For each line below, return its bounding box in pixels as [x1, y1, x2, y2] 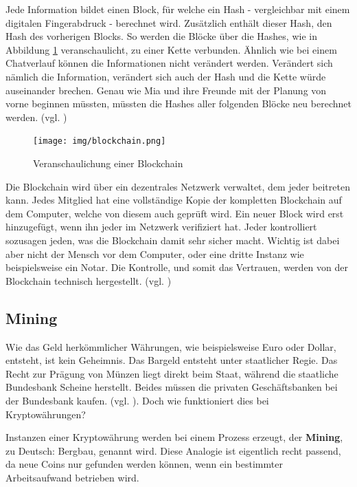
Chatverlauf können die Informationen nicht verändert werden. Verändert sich [5, 56, 333, 70]
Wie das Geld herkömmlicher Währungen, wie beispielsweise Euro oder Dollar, [5, 339, 336, 354]
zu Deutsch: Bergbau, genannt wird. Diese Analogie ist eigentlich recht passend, [5, 443, 341, 457]
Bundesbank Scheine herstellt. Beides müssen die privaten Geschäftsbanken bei [5, 380, 338, 394]
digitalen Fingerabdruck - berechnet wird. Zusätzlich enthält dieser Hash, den [5, 15, 332, 30]
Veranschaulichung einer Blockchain [33, 156, 183, 170]
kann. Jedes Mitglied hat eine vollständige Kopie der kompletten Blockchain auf [5, 193, 342, 207]
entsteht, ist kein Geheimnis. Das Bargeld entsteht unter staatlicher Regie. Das [5, 353, 338, 367]
